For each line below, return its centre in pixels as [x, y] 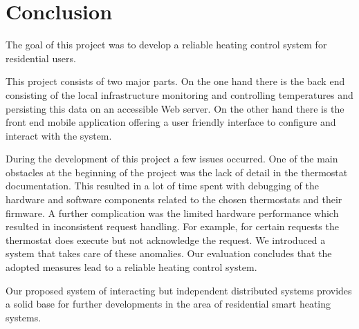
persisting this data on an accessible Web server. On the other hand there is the [175, 108]
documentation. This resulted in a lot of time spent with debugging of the [162, 186]
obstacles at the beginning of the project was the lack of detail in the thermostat [177, 172]
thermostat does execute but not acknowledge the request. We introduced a [166, 239]
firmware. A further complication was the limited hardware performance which [172, 213]
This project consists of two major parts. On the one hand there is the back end [175, 81]
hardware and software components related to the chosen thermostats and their [174, 199]
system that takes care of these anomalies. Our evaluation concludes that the [169, 253]
